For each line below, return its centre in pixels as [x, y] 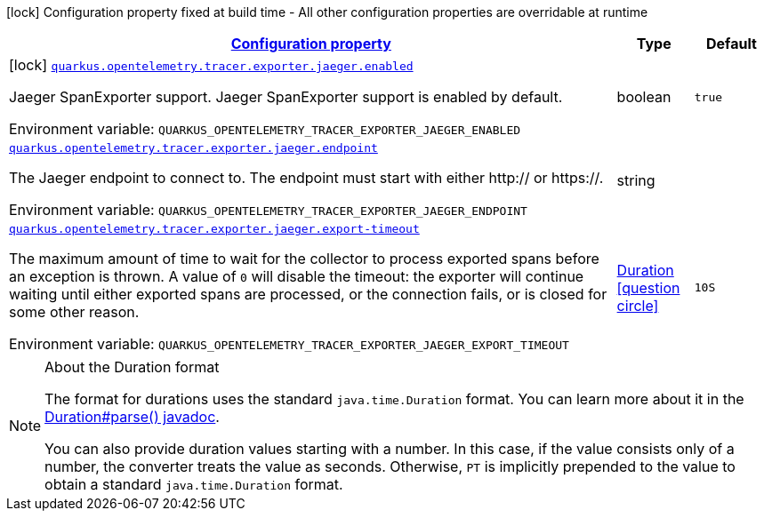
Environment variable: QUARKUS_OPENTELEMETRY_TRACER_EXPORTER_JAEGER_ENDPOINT [268, 210]
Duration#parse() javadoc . [132, 417]
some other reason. [74, 312]
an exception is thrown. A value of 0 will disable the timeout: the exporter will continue [297, 276]
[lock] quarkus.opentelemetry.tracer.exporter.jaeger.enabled [211, 65]
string [636, 180]
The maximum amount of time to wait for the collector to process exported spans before [304, 259]
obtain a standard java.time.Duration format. [194, 484]
